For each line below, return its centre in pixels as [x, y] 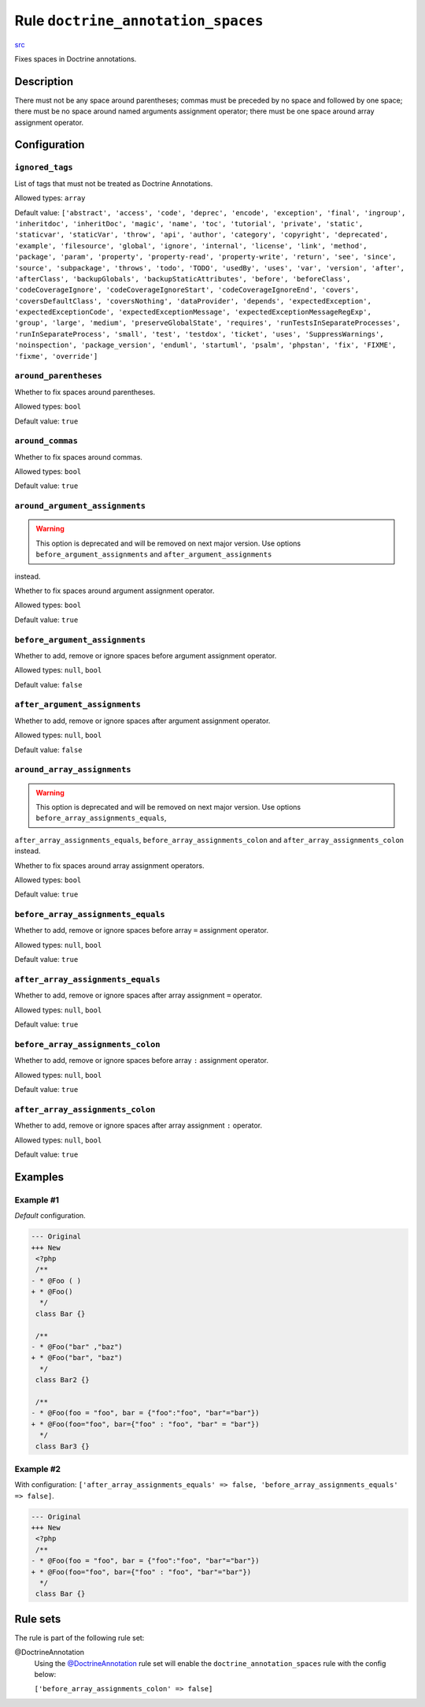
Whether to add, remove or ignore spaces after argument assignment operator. [142, 721]
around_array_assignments [73, 770]
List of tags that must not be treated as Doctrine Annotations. [114, 183]
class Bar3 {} [63, 1446]
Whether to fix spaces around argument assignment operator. [115, 591]
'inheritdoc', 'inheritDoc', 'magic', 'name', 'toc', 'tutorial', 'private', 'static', [189, 224]
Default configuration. [50, 1216]
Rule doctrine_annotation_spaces [139, 20]
